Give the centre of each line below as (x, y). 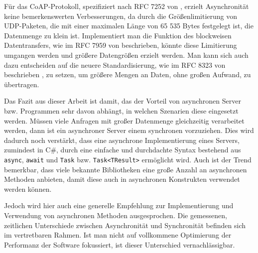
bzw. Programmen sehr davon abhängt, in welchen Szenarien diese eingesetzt (121, 110)
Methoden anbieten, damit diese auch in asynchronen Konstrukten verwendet (122, 179)
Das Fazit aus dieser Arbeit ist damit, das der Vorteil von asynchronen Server (123, 101)
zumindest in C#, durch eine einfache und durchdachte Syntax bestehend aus (123, 150)
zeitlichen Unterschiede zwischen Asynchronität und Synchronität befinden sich (125, 225)
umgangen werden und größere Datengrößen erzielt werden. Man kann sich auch (126, 55)
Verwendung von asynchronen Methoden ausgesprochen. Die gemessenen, (116, 215)
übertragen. (22, 84)
